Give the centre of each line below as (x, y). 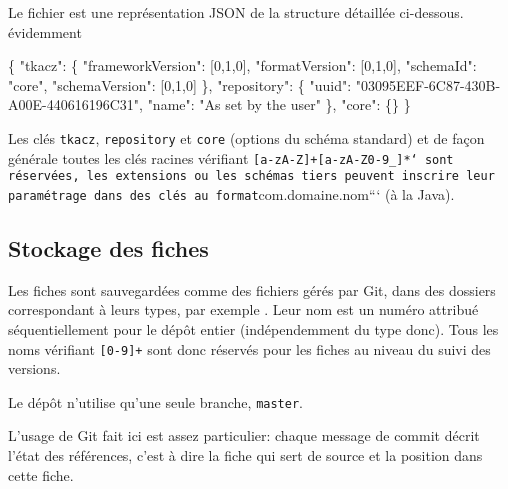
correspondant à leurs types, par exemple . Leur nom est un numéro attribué (243, 309)
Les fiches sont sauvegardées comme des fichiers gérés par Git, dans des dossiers (252, 289)
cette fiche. (41, 474)
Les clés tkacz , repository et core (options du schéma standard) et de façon (246, 137)
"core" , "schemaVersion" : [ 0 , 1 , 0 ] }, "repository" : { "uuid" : (180, 84)
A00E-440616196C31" (74, 104)
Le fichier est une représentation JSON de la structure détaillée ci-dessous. (236, 12)
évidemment (45, 31)
